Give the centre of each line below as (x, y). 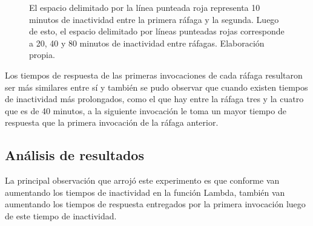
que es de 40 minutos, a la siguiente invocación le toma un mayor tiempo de (146, 110)
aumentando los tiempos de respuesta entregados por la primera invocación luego (155, 204)
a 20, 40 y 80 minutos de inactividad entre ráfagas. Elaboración (147, 43)
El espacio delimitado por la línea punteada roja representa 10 (145, 7)
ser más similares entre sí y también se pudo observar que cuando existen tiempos (156, 87)
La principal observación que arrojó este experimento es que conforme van (142, 180)
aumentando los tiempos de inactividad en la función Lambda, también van (145, 192)
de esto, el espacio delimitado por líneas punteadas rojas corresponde (157, 31)
